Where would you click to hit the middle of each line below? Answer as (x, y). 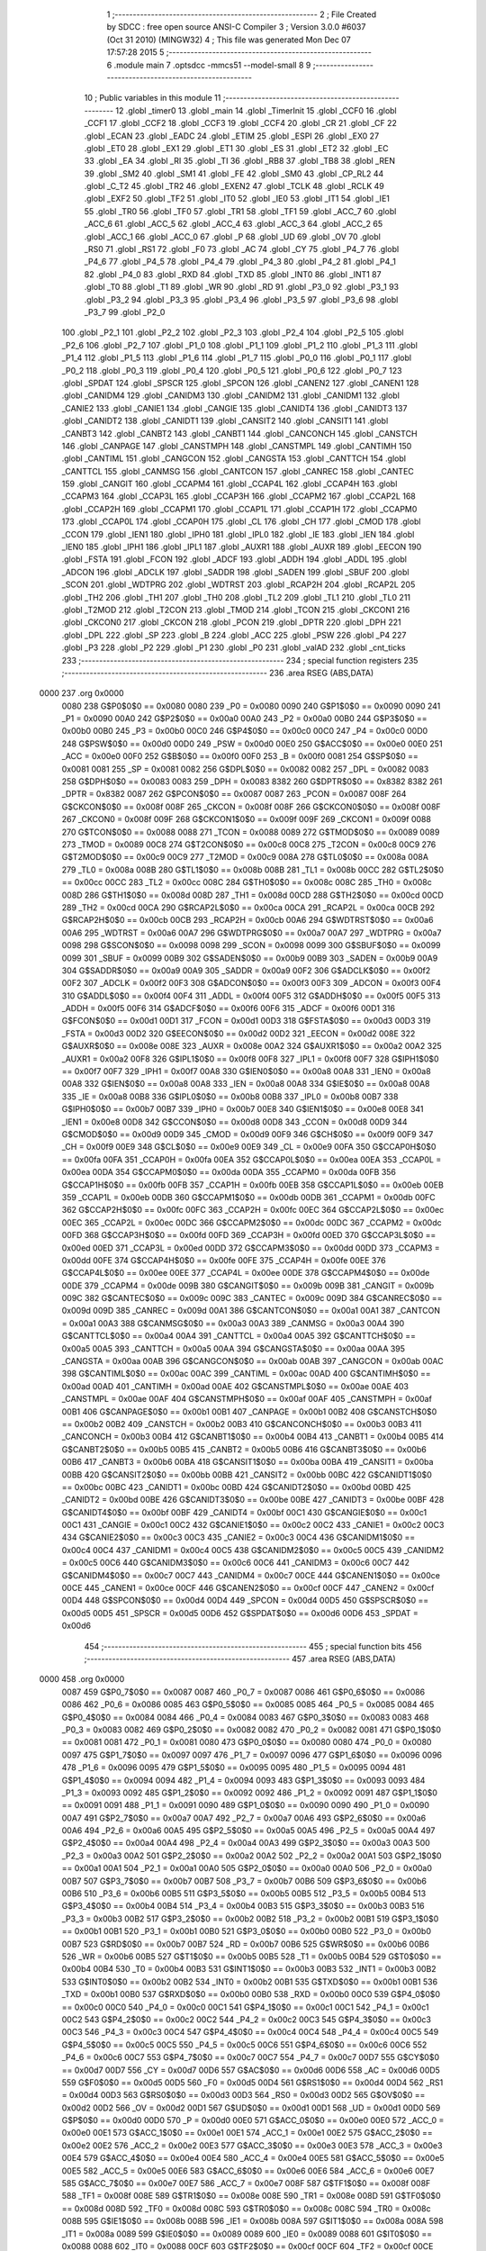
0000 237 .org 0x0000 (82, 693)
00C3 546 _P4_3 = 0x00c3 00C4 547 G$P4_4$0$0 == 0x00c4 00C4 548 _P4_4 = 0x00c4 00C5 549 (250, 2032)
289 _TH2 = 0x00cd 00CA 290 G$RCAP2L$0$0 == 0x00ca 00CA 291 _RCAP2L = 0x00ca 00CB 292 (248, 907)
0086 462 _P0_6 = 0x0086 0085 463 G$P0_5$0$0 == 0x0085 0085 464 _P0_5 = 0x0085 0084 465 (248, 1704)
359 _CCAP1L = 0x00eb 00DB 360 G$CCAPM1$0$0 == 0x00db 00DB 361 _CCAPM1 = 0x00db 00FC (248, 1197)
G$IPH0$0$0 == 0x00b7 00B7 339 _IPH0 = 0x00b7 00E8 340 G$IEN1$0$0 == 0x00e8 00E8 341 (243, 1109)
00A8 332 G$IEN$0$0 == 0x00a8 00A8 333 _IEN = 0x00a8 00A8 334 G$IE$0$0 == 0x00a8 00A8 (246, 1084)
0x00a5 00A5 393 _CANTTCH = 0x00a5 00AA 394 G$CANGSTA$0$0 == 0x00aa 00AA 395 (233, 1348)
